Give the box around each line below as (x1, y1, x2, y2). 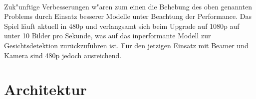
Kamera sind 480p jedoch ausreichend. (4, 50, 122, 60)
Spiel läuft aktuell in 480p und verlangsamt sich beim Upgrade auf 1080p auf (4, 20, 240, 31)
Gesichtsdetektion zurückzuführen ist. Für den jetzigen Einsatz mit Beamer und (4, 40, 249, 50)
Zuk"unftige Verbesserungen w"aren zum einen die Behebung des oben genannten (4, 1, 253, 11)
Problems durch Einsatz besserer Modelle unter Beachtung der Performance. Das (4, 11, 252, 21)
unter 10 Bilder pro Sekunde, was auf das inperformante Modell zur (4, 30, 211, 41)
